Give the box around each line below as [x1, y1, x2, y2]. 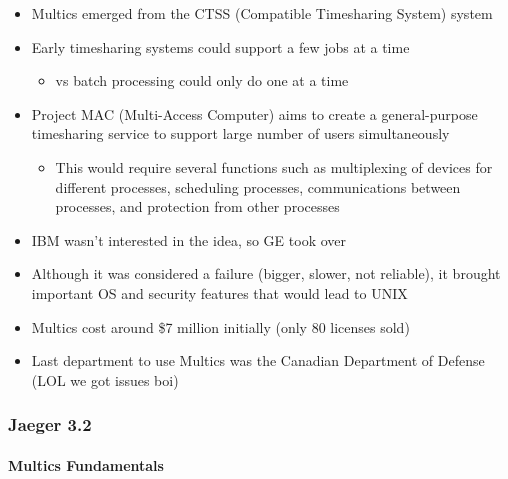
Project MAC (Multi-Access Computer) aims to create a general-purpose [31, 103, 478, 124]
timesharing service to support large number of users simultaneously [31, 123, 450, 144]
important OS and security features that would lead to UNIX [31, 282, 408, 303]
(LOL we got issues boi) [31, 369, 179, 390]
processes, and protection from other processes [55, 196, 340, 217]
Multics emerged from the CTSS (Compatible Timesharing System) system [31, 3, 493, 23]
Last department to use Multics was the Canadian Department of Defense [31, 350, 485, 371]
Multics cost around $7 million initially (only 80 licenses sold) [31, 316, 410, 337]
